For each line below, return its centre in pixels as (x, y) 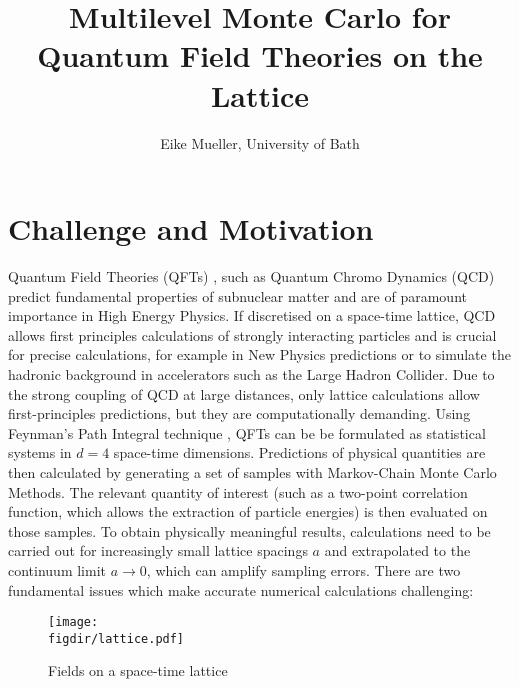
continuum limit (57, 569)
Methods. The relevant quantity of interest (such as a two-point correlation (238, 491)
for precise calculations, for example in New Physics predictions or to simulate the (259, 354)
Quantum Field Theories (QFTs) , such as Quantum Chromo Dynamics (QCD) (251, 276)
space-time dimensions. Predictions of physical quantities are (299, 452)
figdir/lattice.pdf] (116, 638)
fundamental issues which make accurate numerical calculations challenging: (241, 589)
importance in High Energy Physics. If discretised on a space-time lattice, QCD (252, 315)
